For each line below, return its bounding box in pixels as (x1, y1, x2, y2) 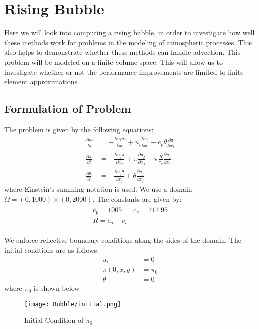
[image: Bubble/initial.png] (24, 300, 121, 308)
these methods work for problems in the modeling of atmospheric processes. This (4, 37, 252, 47)
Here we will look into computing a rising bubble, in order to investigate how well (4, 27, 255, 38)
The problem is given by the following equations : (4, 124, 154, 134)
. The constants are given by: (92, 193, 182, 204)
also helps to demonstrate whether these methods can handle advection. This (4, 47, 241, 57)
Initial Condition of (24, 315, 84, 325)
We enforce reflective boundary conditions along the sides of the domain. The (4, 235, 242, 245)
